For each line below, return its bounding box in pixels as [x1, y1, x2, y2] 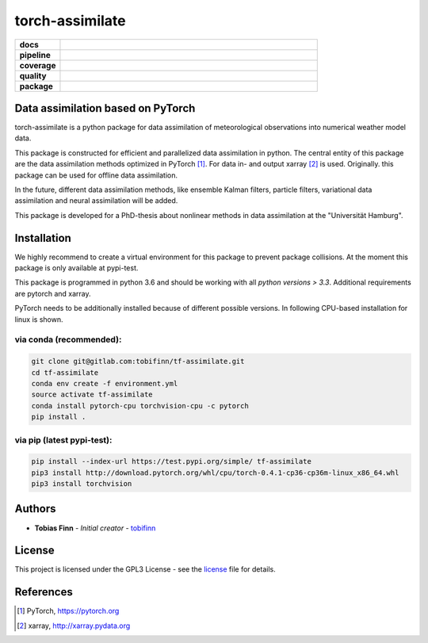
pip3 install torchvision [31, 480, 132, 488]
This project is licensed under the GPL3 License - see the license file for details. [14, 565, 277, 574]
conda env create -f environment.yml [31, 379, 178, 388]
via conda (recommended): [14, 334, 122, 345]
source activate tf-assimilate [31, 390, 154, 400]
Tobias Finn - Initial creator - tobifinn [34, 523, 156, 533]
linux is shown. [14, 314, 63, 324]
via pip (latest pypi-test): [14, 434, 113, 446]
